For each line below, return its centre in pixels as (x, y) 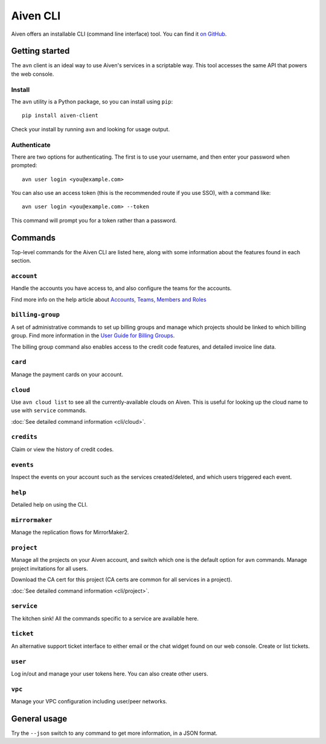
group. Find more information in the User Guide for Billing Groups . (93, 335)
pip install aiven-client (60, 116)
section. (21, 261)
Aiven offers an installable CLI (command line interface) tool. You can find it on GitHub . (119, 34)
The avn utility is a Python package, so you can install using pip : (92, 101)
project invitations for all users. (50, 568)
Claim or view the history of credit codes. (62, 449)
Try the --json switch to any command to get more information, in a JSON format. (114, 733)
